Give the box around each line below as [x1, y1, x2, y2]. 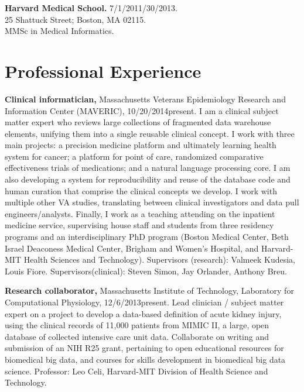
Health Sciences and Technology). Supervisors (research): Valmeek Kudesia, [23, 253, 295, 266]
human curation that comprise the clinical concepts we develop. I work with [5, 184, 277, 197]
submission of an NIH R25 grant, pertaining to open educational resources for [5, 342, 284, 354]
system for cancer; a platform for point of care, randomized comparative [5, 150, 264, 162]
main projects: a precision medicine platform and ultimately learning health [5, 139, 276, 151]
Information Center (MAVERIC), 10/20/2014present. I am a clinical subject [5, 104, 279, 116]
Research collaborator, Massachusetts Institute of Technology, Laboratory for [5, 284, 294, 297]
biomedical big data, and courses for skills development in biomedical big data [5, 353, 286, 365]
